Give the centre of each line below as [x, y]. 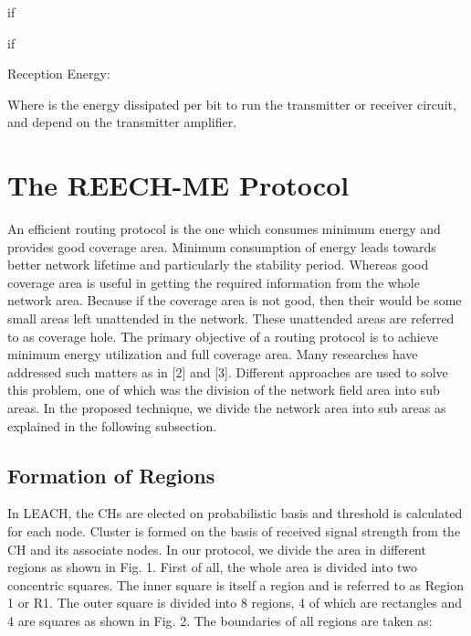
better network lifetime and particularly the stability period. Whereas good [218, 265]
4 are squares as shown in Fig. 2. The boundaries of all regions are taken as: [220, 620]
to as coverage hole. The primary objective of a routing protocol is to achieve [223, 336]
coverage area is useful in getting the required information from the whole [214, 282]
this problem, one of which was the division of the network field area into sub [224, 390]
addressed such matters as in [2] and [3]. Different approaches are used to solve [228, 371]
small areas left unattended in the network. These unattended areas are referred [231, 318]
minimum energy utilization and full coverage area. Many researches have [213, 354]
